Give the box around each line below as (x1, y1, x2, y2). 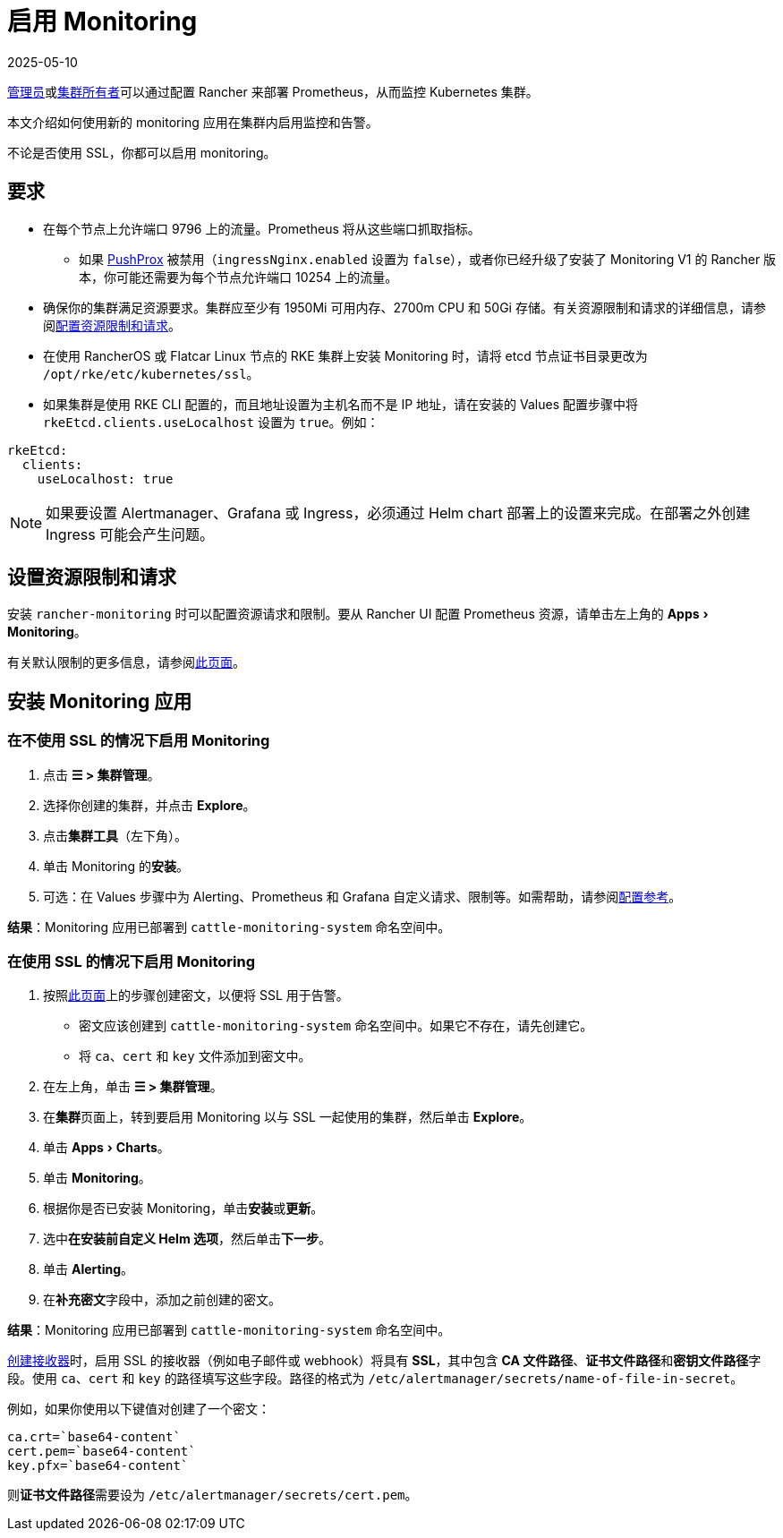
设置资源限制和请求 (7, 566, 176, 589)
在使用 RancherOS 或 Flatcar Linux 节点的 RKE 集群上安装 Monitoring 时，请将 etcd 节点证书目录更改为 (43, 347, 648, 363)
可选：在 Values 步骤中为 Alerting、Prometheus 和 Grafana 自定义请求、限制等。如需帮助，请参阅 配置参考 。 (43, 888, 682, 904)
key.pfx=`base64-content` (7, 1458, 189, 1474)
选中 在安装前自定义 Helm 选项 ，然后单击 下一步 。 (43, 1231, 331, 1247)
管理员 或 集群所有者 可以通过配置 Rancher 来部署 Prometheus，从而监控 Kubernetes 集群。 (7, 83, 539, 99)
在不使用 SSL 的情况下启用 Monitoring (7, 731, 270, 750)
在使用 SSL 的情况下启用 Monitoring (7, 953, 255, 971)
